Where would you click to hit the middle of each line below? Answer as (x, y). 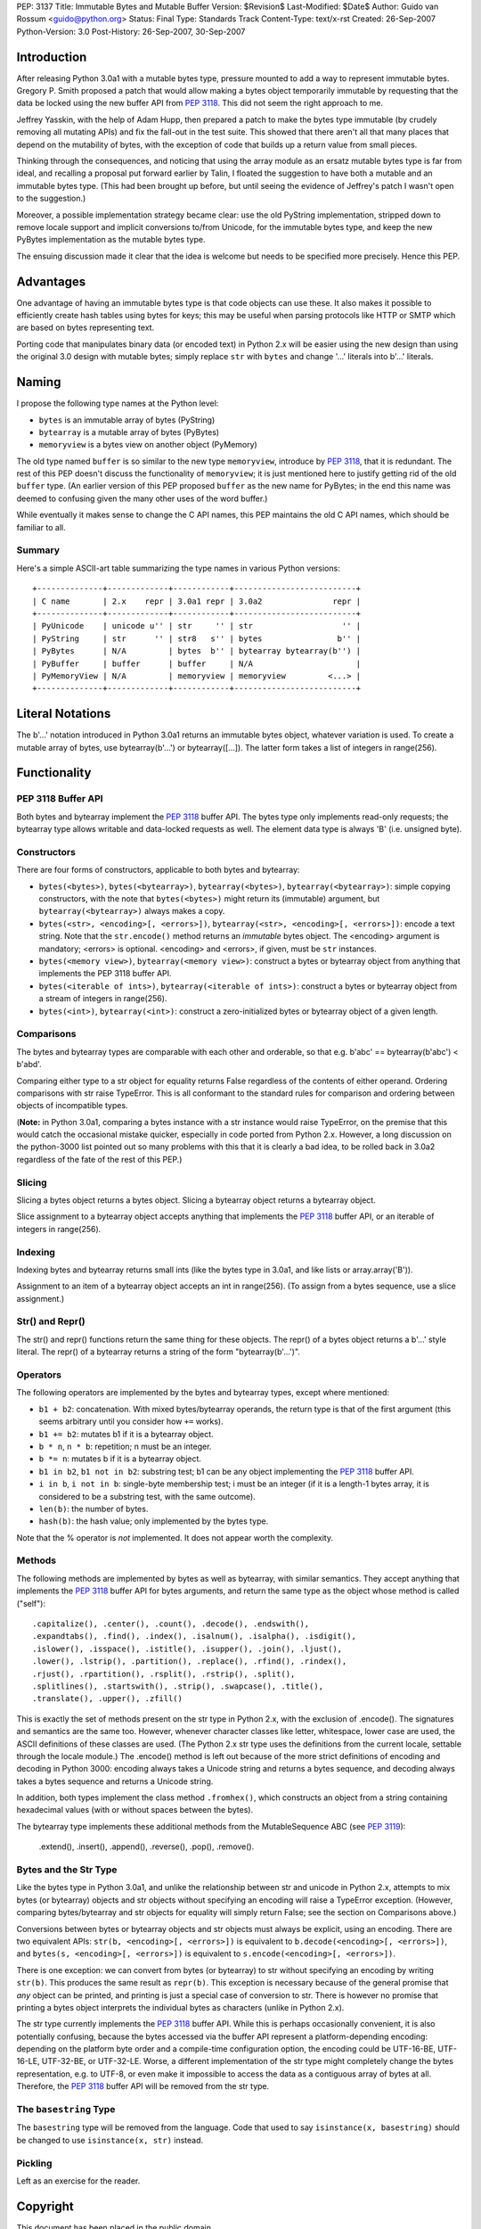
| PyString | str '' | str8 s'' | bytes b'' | (197, 638)
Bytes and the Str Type (67, 1870)
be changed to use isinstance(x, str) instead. (110, 2140)
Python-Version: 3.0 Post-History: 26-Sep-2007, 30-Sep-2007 (131, 31)
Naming (39, 382)
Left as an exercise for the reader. (78, 2181)
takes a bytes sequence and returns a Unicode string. (115, 1781)
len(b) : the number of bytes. (94, 1509)
